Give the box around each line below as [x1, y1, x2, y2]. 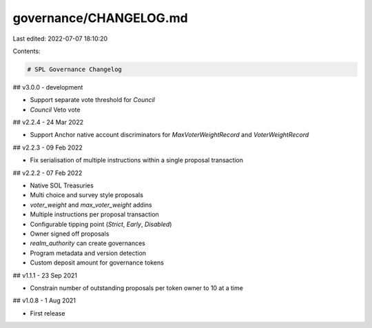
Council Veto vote [30, 105, 81, 114]
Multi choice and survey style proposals [30, 191, 144, 199]
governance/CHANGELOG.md [12, 10, 189, 25]
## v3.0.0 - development [12, 83, 83, 91]
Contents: [12, 47, 41, 55]
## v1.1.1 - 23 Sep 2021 [12, 271, 77, 279]
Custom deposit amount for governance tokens [30, 258, 165, 267]
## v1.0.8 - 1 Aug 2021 [12, 296, 76, 305]
